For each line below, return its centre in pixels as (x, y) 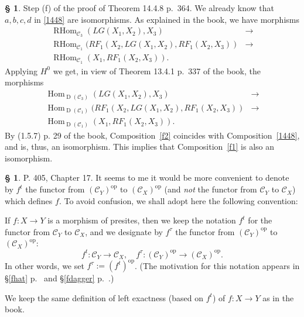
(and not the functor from (211, 189)
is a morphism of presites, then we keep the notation (142, 220)
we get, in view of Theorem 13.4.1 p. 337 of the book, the (157, 70)
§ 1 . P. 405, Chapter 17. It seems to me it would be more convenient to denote (147, 178)
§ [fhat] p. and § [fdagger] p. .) (59, 278)
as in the (278, 297)
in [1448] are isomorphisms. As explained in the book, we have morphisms (167, 19)
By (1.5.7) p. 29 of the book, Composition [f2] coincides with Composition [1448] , (152, 135)
